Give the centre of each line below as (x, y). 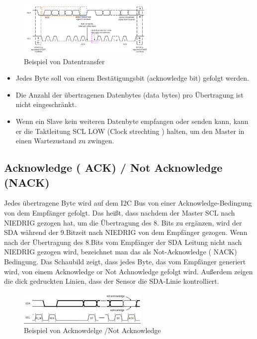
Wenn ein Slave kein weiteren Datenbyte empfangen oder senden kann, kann (132, 121)
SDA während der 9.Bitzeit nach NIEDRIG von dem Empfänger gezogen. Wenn (126, 232)
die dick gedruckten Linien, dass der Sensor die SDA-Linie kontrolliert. (112, 281)
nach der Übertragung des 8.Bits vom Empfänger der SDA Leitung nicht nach (123, 242)
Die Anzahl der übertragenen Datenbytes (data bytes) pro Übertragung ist (129, 94)
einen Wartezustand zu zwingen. (65, 141)
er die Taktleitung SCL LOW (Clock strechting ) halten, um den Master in (130, 131)
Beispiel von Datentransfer (64, 61)
